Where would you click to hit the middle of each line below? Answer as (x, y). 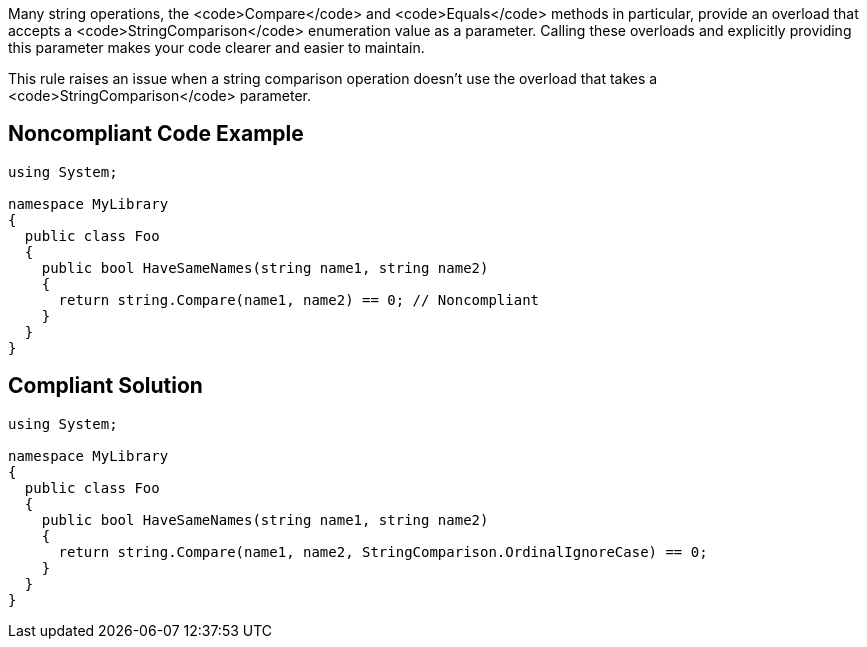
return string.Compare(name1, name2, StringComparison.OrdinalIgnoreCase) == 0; (383, 551)
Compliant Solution (105, 386)
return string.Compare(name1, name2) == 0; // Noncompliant (299, 299)
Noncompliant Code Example (156, 134)
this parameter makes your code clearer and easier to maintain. (216, 47)
